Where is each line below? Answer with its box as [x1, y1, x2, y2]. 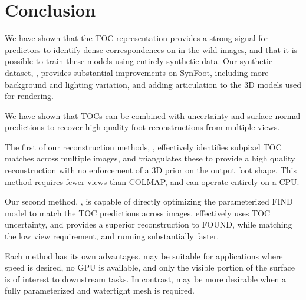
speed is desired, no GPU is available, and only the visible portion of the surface [5, 261, 295, 273]
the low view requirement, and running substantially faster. [5, 230, 219, 242]
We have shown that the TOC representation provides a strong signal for [5, 32, 269, 44]
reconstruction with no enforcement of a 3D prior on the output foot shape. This [5, 164, 297, 176]
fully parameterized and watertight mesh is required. [5, 284, 195, 296]
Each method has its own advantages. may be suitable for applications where [5, 249, 283, 262]
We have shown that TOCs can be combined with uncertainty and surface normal [5, 109, 301, 121]
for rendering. [5, 90, 54, 102]
